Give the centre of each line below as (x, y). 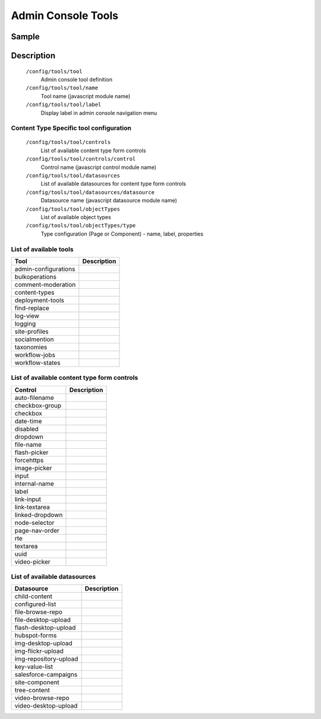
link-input (28, 499)
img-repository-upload (46, 659)
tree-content (32, 690)
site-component (37, 683)
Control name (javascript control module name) (99, 167)
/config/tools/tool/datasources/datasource (90, 192)
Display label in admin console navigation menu (99, 112)
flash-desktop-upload (45, 628)
